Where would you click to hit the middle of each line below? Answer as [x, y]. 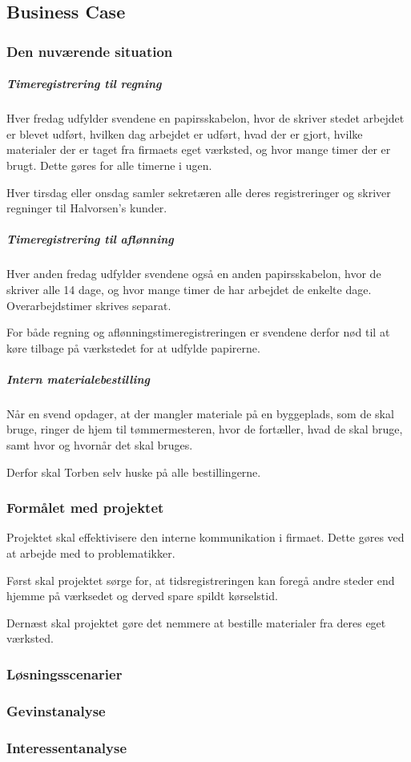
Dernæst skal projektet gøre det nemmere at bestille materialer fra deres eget [196, 622]
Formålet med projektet [85, 508]
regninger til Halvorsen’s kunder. [87, 208]
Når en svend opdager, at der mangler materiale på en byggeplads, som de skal [200, 413]
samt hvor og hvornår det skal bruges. [100, 445]
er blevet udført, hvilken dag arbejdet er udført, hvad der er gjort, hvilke [185, 133]
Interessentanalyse [67, 747]
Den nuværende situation [90, 51]
